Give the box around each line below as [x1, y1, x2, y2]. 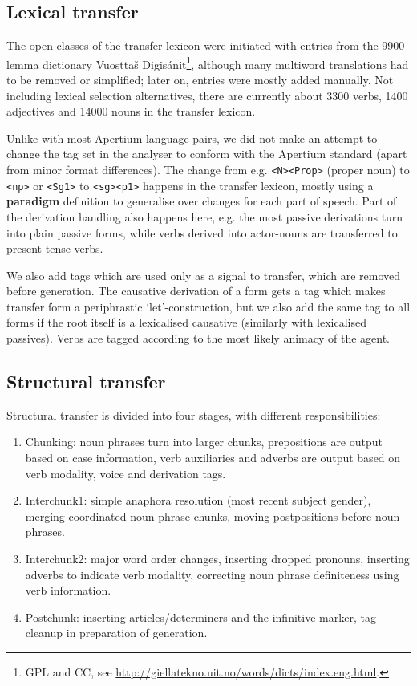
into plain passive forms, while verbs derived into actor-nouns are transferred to [6, 224, 398, 241]
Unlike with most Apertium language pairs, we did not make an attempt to [6, 129, 378, 146]
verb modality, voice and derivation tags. [25, 465, 226, 481]
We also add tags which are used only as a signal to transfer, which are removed [6, 266, 401, 283]
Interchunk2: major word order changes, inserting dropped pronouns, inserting [25, 550, 410, 567]
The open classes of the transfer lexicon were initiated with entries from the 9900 [6, 37, 405, 54]
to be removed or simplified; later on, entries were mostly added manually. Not [6, 71, 394, 88]
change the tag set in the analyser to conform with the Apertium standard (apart [6, 145, 407, 162]
